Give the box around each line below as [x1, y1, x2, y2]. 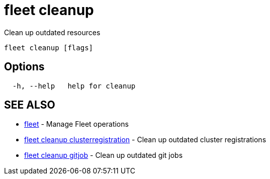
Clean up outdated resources [4, 28, 101, 37]
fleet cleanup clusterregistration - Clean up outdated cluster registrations [24, 135, 266, 144]
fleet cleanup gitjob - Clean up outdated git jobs [24, 151, 183, 160]
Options [4, 60, 45, 73]
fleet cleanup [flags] [4, 43, 94, 52]
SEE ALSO [4, 99, 55, 112]
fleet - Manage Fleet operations [24, 120, 129, 129]
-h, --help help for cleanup [12, 81, 136, 90]
